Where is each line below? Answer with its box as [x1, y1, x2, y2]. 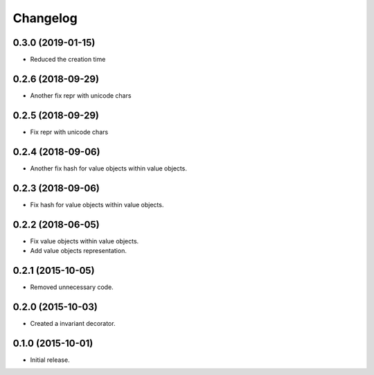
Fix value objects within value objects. [30, 236, 139, 245]
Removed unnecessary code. [30, 283, 114, 291]
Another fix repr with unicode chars [30, 91, 132, 100]
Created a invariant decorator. [30, 319, 116, 327]
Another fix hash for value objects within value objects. [30, 164, 187, 173]
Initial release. [30, 356, 70, 364]
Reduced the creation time [30, 55, 106, 64]
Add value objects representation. [30, 246, 127, 254]
